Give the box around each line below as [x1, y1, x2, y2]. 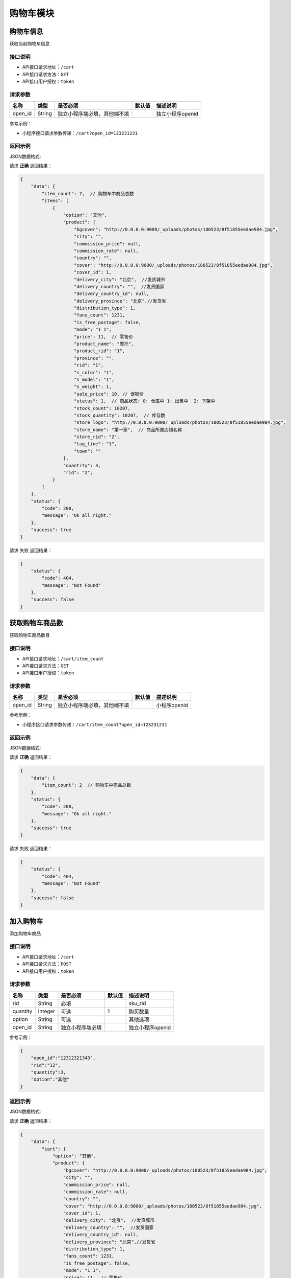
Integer [38, 1008, 56, 1015]
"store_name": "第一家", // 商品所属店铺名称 [74, 427, 182, 432]
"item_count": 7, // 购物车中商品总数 [41, 191, 135, 196]
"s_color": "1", [74, 370, 115, 375]
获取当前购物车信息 [9, 41, 50, 47]
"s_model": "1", [74, 376, 115, 382]
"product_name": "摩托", [74, 341, 135, 347]
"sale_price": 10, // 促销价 [74, 391, 144, 397]
